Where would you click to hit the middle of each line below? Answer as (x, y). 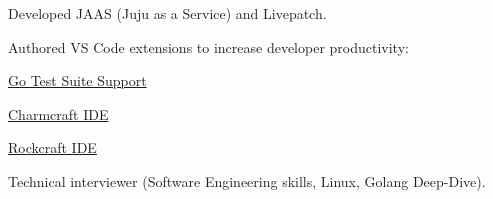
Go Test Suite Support (77, 80)
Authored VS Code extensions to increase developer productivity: (208, 46)
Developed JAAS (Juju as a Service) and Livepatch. (167, 13)
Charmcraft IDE (58, 113)
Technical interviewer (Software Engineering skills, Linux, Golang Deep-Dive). (247, 180)
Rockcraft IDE (52, 147)
